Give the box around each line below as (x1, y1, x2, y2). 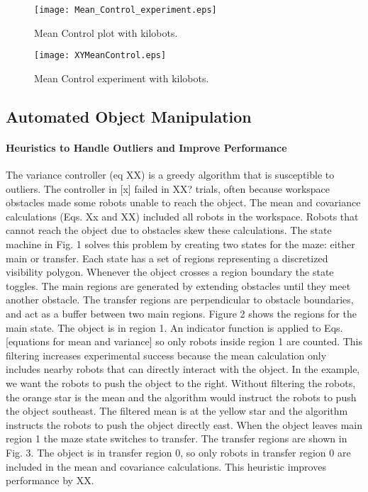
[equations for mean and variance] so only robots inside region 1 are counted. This (6, 334, 363, 349)
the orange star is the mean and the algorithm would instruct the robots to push (6, 389, 357, 404)
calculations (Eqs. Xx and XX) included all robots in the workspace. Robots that (6, 208, 359, 223)
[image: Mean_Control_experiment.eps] (34, 5, 217, 15)
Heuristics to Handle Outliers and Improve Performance (6, 140, 287, 155)
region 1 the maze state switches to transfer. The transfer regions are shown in (6, 431, 347, 446)
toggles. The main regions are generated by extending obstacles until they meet (6, 278, 351, 293)
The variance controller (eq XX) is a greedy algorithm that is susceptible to (6, 167, 335, 182)
